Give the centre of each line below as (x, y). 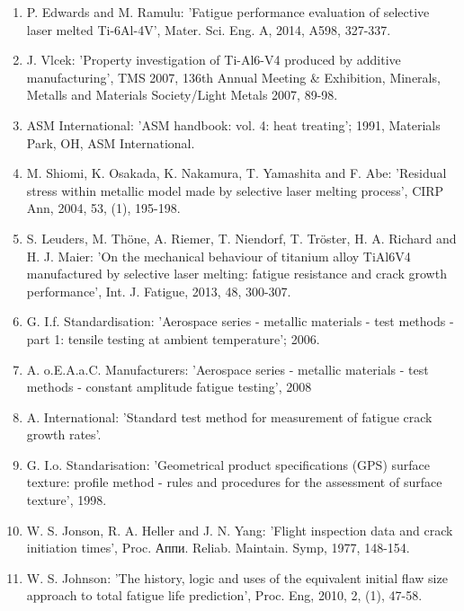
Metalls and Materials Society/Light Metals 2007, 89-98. (182, 95)
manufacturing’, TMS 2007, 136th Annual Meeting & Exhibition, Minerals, (233, 77)
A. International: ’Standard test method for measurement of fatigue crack (229, 416)
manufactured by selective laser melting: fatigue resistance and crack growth (236, 274)
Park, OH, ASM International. (111, 142)
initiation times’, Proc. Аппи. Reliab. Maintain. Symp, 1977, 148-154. (218, 548)
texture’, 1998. (67, 500)
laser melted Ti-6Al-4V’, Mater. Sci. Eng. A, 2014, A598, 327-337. (209, 29)
